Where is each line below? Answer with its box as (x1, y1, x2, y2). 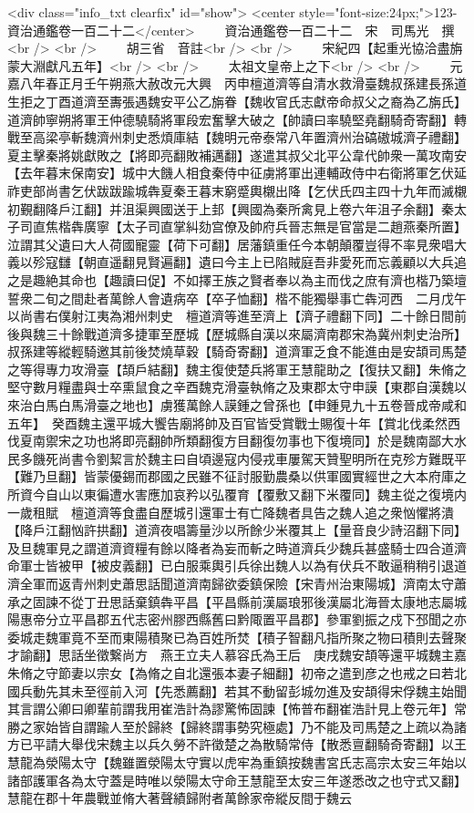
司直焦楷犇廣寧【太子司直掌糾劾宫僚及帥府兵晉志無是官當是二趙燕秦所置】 (19, 217, 467, 236)
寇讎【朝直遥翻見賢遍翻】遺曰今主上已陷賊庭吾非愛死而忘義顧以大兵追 (45, 252, 467, 272)
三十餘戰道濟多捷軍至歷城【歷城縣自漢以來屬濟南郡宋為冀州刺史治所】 (45, 324, 467, 343)
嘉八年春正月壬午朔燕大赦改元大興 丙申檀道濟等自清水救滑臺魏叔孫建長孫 (7, 74, 454, 93)
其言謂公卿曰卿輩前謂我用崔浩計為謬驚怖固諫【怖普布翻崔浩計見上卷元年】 (7, 699, 454, 718)
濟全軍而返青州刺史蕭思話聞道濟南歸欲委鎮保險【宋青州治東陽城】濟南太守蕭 (7, 574, 467, 592)
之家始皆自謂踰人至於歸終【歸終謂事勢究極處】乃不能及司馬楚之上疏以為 (19, 716, 454, 736)
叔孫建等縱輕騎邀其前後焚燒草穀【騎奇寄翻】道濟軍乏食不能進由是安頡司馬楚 (7, 342, 467, 361)
